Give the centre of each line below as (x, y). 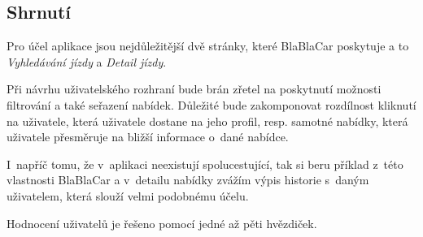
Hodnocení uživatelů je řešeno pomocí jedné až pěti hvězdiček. (162, 223)
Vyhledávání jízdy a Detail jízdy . (87, 61)
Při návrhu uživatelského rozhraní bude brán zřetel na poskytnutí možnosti (194, 89)
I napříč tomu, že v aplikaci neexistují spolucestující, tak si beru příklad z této (205, 164)
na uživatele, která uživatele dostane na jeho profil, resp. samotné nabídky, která (207, 121)
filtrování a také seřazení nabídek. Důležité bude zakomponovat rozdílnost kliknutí (211, 104)
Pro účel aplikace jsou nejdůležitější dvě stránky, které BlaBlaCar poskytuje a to (208, 46)
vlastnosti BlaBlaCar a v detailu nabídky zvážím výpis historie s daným (188, 180)
